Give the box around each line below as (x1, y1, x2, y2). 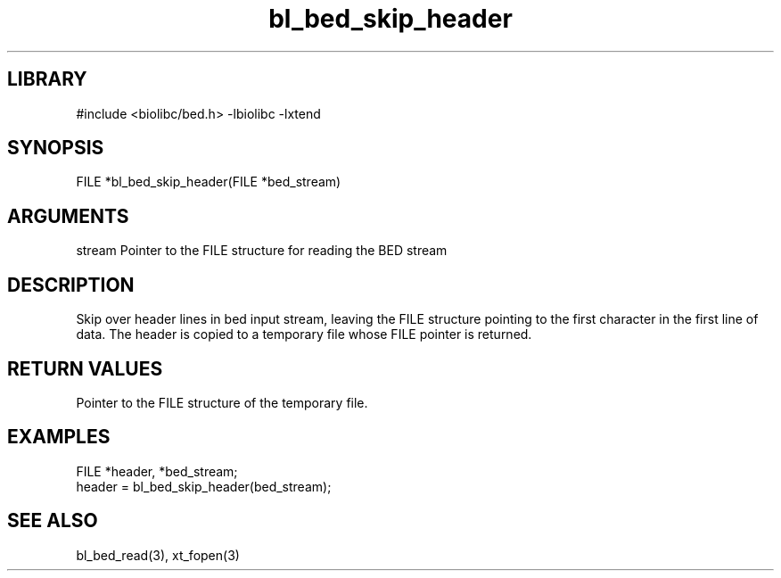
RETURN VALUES (7, 357, 163, 380)
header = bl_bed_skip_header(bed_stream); (76, 478, 332, 494)
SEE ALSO (7, 509, 98, 533)
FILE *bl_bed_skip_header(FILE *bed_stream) (76, 174, 341, 190)
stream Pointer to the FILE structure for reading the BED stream (76, 243, 448, 259)
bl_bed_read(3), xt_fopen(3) (76, 547, 240, 563)
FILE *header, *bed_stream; (76, 463, 238, 479)
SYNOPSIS (7, 136, 104, 160)
